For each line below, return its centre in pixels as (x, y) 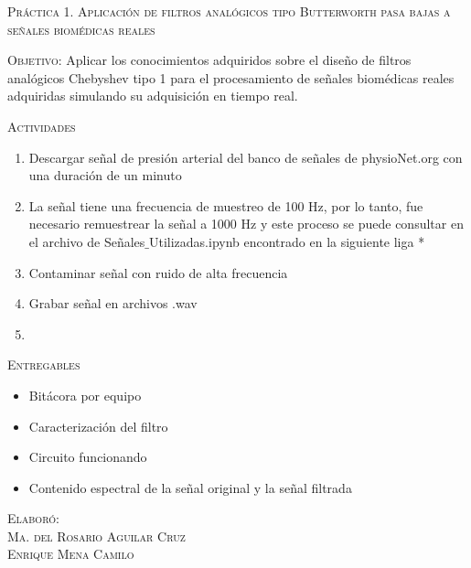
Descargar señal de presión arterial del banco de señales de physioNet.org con (246, 157)
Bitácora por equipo (85, 395)
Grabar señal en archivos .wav (113, 303)
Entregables (44, 364)
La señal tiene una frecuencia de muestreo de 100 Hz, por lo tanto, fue (226, 205)
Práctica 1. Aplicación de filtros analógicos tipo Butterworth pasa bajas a (229, 11)
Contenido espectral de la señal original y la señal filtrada (190, 487)
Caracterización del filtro (98, 426)
